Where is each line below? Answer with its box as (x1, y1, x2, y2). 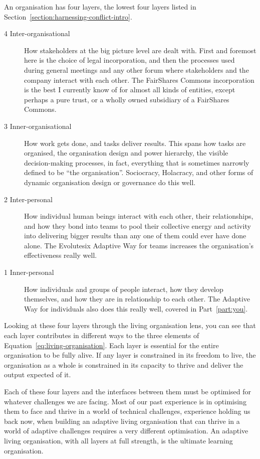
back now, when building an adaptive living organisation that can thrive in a (4, 415, 240, 426)
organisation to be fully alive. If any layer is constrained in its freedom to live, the (4, 350, 256, 360)
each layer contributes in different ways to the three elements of (4, 330, 199, 341)
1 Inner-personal (4, 267, 54, 277)
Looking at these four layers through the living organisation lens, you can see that (4, 320, 256, 331)
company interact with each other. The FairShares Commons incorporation (24, 74, 254, 85)
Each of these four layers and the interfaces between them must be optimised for (4, 386, 251, 396)
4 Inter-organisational (4, 28, 70, 39)
